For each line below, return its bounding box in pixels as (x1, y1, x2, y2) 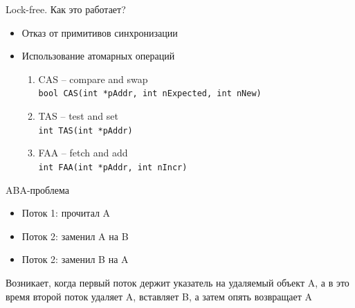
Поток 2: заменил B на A (21, 252, 129, 266)
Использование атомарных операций (21, 48, 175, 63)
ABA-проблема (6, 182, 70, 197)
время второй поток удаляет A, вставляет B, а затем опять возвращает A (6, 289, 313, 303)
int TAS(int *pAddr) (38, 125, 133, 136)
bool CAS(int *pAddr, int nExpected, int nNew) (38, 89, 262, 99)
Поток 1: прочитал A (21, 206, 111, 220)
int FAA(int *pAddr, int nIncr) (38, 162, 188, 172)
